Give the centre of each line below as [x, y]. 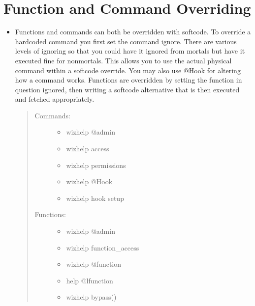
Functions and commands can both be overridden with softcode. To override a [133, 32]
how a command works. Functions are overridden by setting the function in [128, 80]
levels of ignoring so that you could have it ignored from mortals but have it [130, 51]
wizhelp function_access [103, 247]
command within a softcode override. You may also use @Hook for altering [128, 70]
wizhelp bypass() [91, 297]
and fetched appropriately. [55, 99]
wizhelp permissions [96, 165]
